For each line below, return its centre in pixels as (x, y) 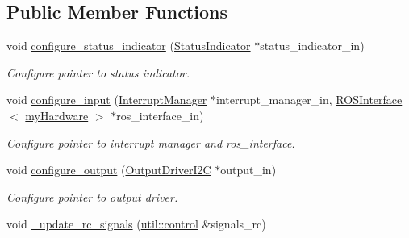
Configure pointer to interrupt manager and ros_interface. (151, 142)
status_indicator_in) (312, 46)
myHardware (57, 115)
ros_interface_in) (160, 115)
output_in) (248, 170)
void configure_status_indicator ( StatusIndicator (129, 46)
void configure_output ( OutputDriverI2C (109, 170)
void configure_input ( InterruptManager (107, 100)
